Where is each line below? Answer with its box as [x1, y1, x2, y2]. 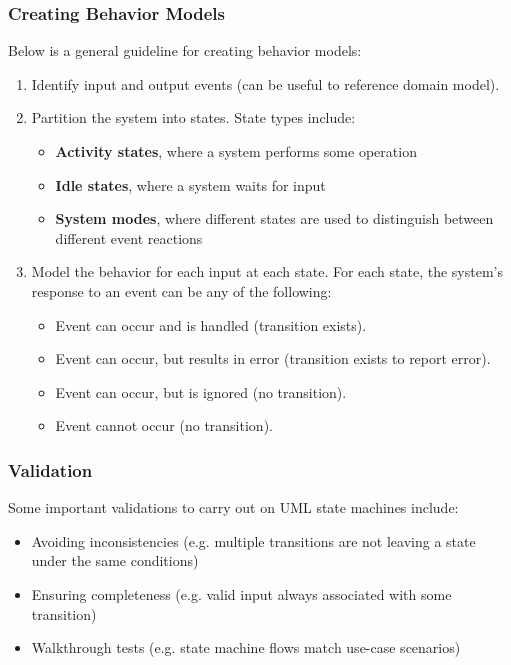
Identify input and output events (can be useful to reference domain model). [31, 73, 500, 94]
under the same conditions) [31, 550, 199, 571]
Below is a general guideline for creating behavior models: [8, 40, 362, 61]
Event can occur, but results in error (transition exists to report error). [55, 348, 491, 369]
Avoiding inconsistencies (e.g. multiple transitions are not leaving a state [31, 530, 476, 551]
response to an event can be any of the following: [31, 280, 332, 301]
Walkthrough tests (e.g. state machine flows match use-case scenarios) [31, 637, 461, 658]
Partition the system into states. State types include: [31, 107, 356, 128]
